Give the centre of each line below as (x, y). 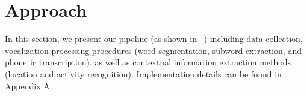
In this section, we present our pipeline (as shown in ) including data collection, (154, 39)
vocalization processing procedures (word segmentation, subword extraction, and (153, 50)
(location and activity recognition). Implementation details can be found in (143, 73)
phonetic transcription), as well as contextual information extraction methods (148, 62)
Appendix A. (29, 85)
